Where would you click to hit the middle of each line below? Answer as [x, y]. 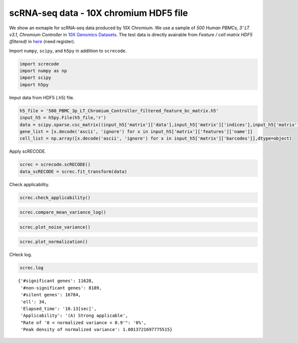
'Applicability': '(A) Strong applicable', [74, 316]
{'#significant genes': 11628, [56, 281]
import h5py [34, 85]
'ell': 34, [34, 302]
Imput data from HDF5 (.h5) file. [42, 97]
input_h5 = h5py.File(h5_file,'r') [63, 118]
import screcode [39, 64]
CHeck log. [21, 255]
